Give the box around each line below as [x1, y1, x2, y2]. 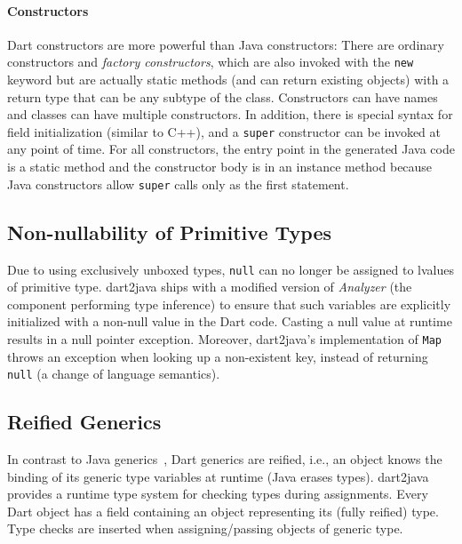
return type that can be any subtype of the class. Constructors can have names [7, 87, 438, 106]
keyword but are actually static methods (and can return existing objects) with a [7, 70, 450, 89]
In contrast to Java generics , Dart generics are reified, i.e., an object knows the [7, 450, 442, 468]
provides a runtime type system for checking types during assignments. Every [7, 484, 428, 503]
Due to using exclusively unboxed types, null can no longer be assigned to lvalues [7, 260, 455, 278]
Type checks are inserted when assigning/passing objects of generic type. [7, 519, 403, 538]
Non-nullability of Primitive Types [7, 218, 332, 245]
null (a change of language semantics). [7, 364, 220, 383]
